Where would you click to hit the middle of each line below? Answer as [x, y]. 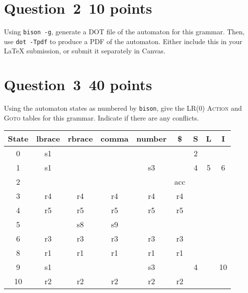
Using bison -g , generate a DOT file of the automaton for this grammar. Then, [124, 32]
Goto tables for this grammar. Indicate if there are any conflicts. [101, 117]
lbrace [48, 139]
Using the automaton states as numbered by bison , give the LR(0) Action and [123, 108]
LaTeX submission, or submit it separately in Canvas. [85, 51]
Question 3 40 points [78, 85]
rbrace [80, 139]
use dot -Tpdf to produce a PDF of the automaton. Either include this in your [123, 41]
